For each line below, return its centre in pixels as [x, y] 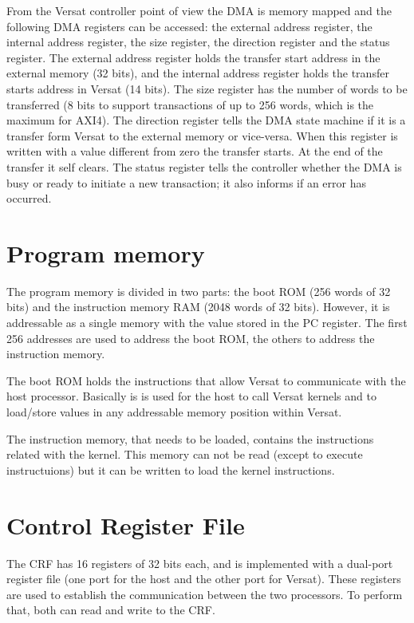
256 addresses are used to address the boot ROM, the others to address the [191, 338]
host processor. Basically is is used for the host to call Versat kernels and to [191, 396]
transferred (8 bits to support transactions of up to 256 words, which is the [190, 104]
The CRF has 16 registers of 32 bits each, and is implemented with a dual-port [200, 563]
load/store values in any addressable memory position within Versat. [174, 412]
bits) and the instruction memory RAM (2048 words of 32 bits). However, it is [198, 307]
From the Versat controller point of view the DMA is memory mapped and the [199, 10]
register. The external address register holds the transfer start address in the [193, 57]
